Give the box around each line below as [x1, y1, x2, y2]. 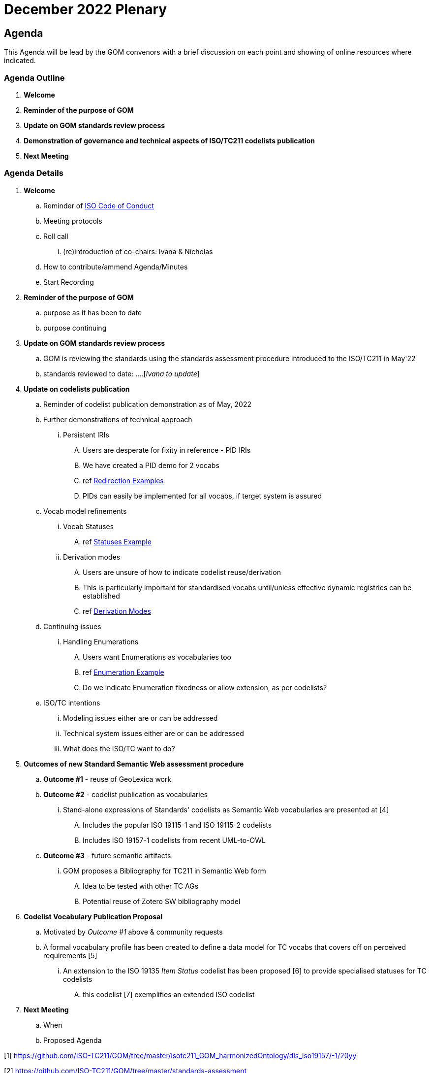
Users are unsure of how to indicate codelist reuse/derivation [83, 568, 281, 576]
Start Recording [43, 277, 94, 286]
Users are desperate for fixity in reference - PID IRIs [83, 445, 251, 454]
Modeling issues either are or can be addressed [63, 713, 218, 722]
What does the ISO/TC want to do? [63, 744, 175, 753]
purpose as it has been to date [43, 308, 142, 317]
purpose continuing [43, 323, 107, 332]
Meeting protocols [43, 216, 102, 225]
